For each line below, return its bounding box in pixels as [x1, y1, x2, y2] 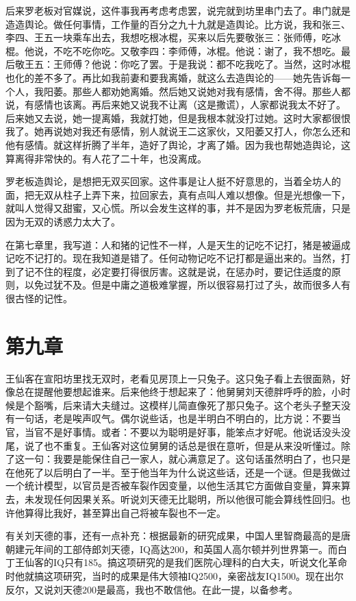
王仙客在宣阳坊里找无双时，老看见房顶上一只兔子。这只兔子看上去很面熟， [5, 371, 341, 385]
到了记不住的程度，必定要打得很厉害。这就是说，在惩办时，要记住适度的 [5, 264, 331, 278]
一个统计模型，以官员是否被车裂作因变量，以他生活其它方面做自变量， [5, 478, 322, 493]
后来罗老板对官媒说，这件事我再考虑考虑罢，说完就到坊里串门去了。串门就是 [5, 3, 351, 17]
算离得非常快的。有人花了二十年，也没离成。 [5, 151, 207, 165]
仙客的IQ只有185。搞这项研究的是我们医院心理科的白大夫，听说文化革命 [24, 555, 347, 569]
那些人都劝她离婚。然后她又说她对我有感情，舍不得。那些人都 [72, 84, 351, 98]
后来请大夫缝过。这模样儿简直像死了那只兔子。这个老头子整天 [62, 397, 341, 412]
